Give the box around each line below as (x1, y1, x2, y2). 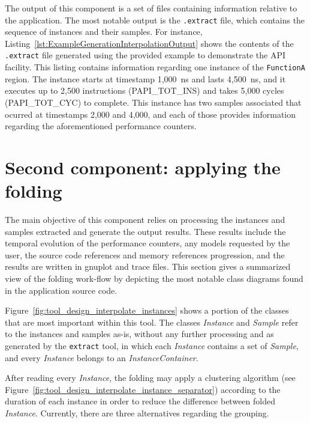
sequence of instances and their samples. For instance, (5, 25, 203, 38)
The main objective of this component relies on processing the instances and (5, 213, 285, 226)
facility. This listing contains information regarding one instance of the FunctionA (5, 61, 305, 73)
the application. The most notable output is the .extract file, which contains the (5, 13, 305, 26)
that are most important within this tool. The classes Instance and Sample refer (5, 315, 299, 328)
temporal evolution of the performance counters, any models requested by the (5, 237, 290, 249)
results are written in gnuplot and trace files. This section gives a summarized (5, 260, 291, 273)
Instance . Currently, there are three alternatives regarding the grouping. (5, 407, 269, 419)
